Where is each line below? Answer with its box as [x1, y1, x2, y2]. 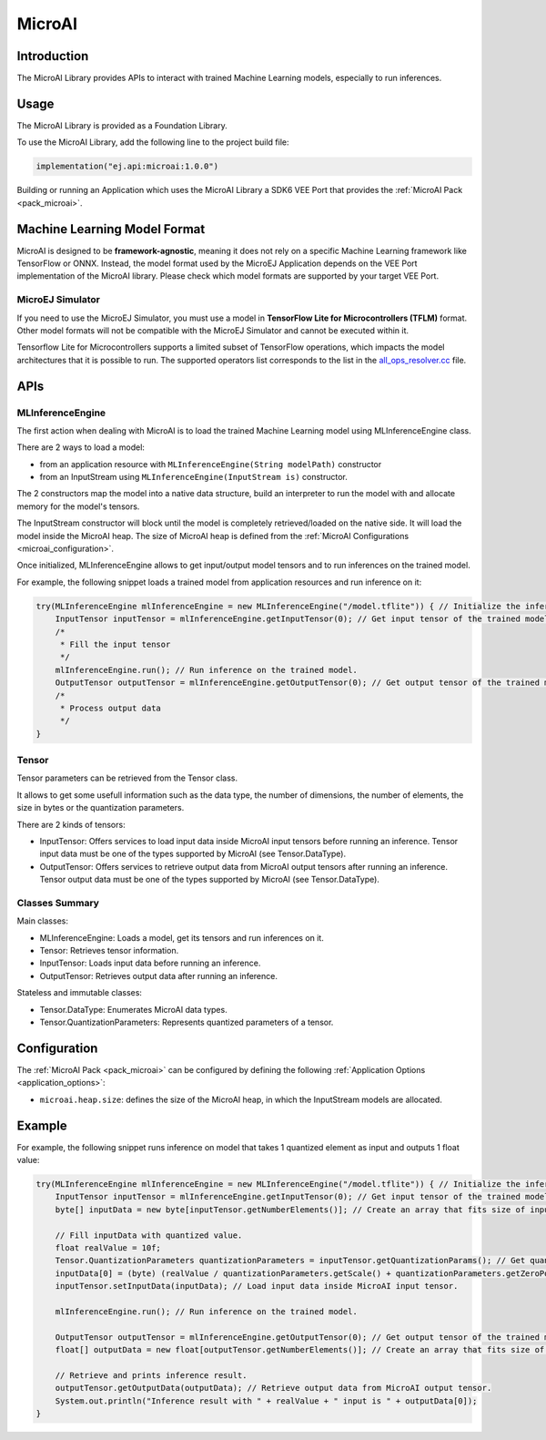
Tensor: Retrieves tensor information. [39, 945, 179, 956]
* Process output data [59, 702, 161, 713]
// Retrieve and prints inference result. [55, 1370, 248, 1380]
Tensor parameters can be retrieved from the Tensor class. [16, 772, 238, 783]
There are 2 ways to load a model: [16, 442, 146, 453]
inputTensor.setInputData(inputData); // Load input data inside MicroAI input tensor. [55, 1281, 459, 1292]
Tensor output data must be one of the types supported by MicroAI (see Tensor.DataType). [39, 874, 379, 885]
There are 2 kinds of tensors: [16, 819, 126, 830]
